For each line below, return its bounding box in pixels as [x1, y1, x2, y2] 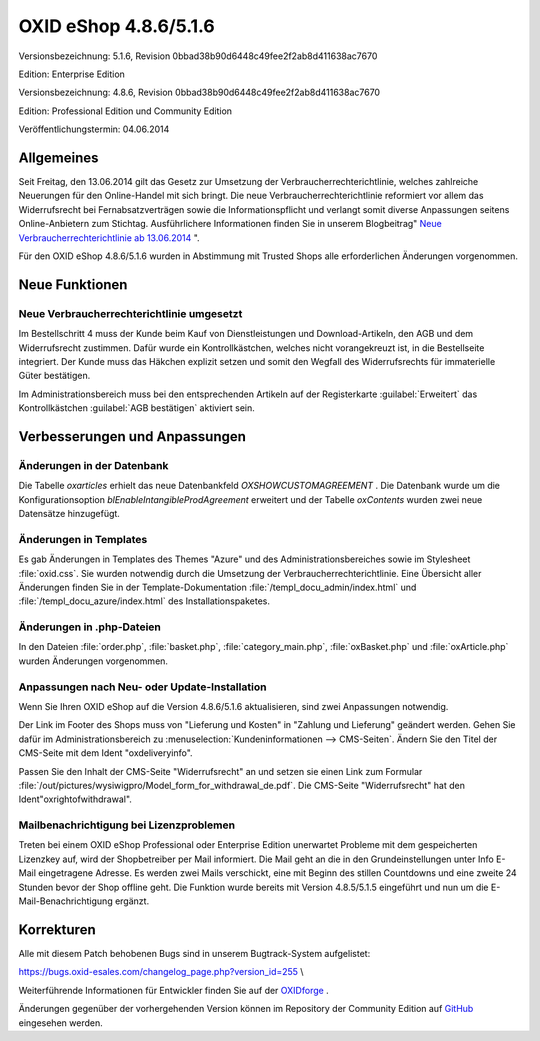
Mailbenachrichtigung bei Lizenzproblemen [18, 818, 235, 832]
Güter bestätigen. [18, 370, 91, 382]
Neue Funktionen [18, 276, 128, 293]
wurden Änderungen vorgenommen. [18, 655, 169, 667]
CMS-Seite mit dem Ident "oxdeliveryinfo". [18, 747, 194, 759]
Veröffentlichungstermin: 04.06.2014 [18, 123, 170, 135]
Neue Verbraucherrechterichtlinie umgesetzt [18, 306, 243, 320]
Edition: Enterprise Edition [18, 68, 125, 80]
